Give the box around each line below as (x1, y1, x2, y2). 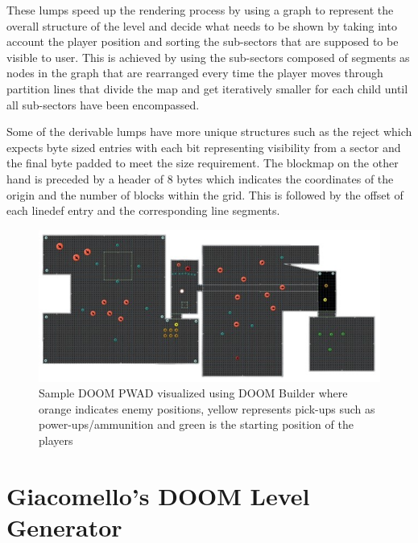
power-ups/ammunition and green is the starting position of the (39, 416, 354, 433)
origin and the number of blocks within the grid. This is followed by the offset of (6, 186, 404, 203)
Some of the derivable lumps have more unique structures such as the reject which (6, 123, 412, 140)
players (39, 431, 73, 448)
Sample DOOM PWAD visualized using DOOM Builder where (39, 385, 348, 401)
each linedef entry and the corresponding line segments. (6, 202, 280, 219)
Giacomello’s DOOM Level (6, 479, 310, 512)
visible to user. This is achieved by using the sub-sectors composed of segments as (6, 48, 410, 65)
